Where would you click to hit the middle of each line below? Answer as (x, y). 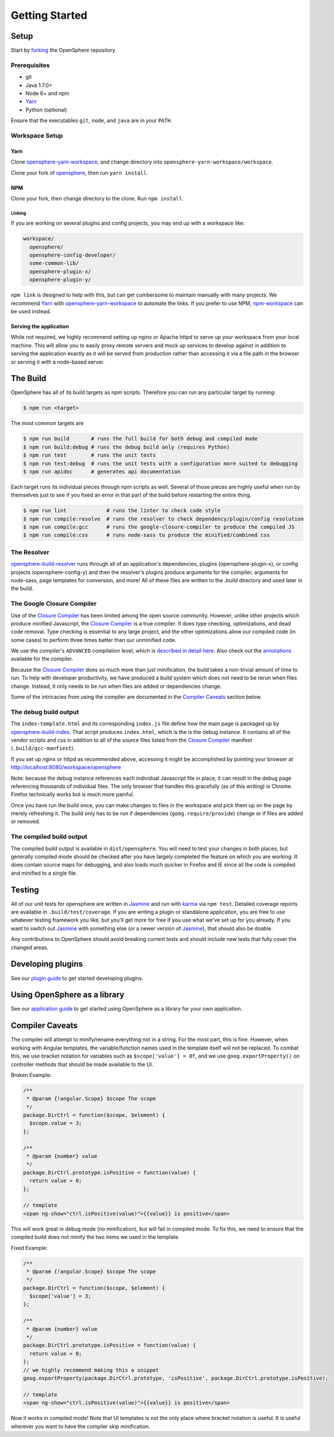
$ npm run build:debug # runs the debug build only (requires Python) (127, 447)
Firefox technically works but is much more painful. (73, 794)
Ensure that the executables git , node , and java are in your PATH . (92, 121)
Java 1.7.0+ (39, 85)
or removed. (25, 821)
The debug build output (45, 712)
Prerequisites (30, 65)
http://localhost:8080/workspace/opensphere (66, 767)
